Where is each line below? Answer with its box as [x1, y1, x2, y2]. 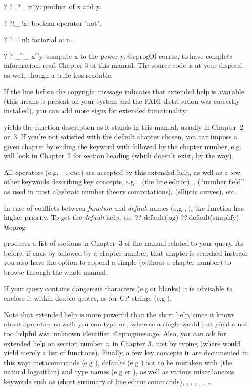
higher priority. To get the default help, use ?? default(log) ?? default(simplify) [4, 212, 239, 222]
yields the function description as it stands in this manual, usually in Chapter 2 [4, 122, 243, 132]
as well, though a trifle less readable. [4, 69, 113, 80]
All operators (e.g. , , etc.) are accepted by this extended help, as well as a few [4, 167, 240, 177]
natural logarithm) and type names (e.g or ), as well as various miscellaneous [4, 367, 234, 377]
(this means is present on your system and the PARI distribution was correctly [4, 96, 240, 106]
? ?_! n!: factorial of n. [4, 34, 72, 44]
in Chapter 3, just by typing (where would [112, 338, 240, 348]
